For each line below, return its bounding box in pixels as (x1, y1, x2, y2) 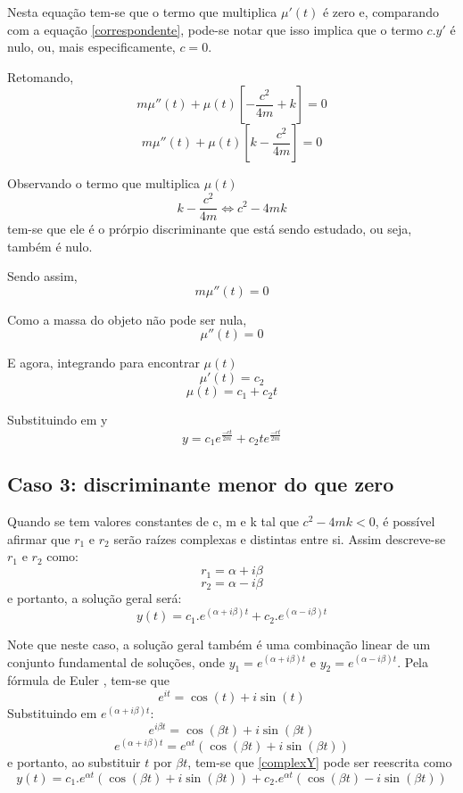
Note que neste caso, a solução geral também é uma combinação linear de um (7, 635, 431, 654)
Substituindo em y (7, 410, 108, 429)
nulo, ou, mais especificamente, (7, 37, 176, 56)
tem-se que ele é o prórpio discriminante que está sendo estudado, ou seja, (7, 219, 412, 238)
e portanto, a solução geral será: (7, 588, 182, 607)
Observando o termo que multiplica (7, 174, 200, 193)
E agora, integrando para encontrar (7, 353, 200, 372)
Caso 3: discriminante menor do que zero (7, 470, 394, 498)
